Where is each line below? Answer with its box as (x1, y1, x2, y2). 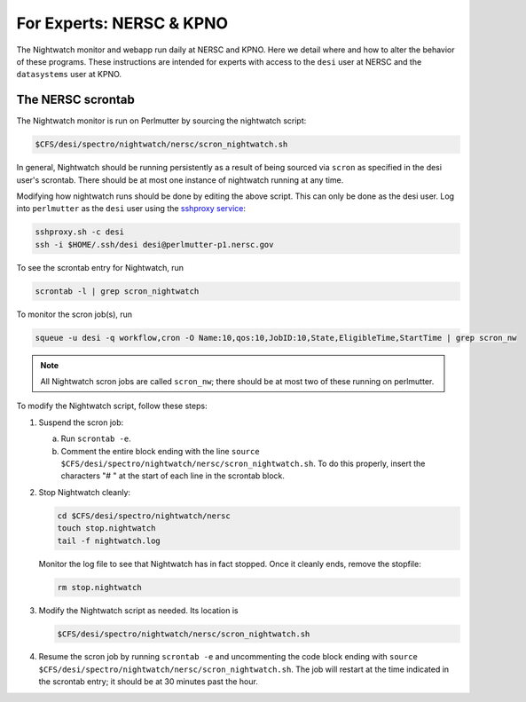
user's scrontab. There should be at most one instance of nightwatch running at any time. (16, 174, 344, 185)
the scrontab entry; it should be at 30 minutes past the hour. (38, 676, 259, 687)
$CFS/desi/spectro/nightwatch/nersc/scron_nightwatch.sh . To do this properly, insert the (60, 458, 426, 469)
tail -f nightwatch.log (57, 535, 161, 546)
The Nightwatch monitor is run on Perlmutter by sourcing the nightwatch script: (16, 115, 307, 126)
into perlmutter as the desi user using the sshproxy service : (16, 203, 247, 214)
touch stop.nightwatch (57, 524, 156, 533)
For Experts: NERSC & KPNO (16, 13, 229, 33)
